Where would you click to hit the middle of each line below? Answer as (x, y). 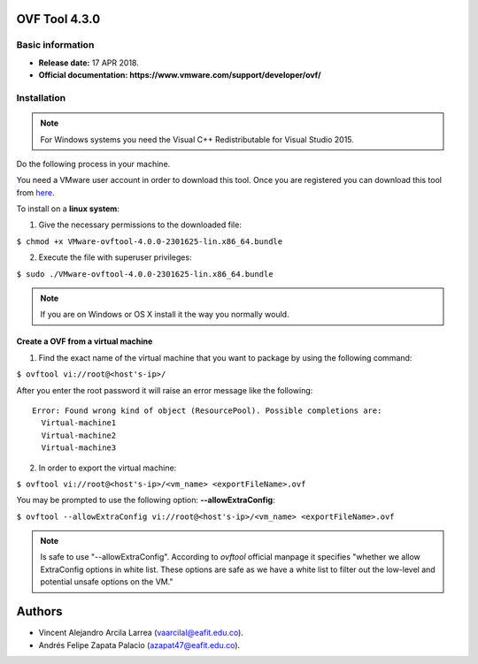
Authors (39, 611)
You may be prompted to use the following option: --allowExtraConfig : (146, 500)
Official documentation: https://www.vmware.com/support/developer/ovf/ (180, 75)
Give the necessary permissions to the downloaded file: (140, 225)
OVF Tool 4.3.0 (58, 19)
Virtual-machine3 (79, 448)
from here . (35, 192)
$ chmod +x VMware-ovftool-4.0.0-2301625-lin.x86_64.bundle (150, 241)
